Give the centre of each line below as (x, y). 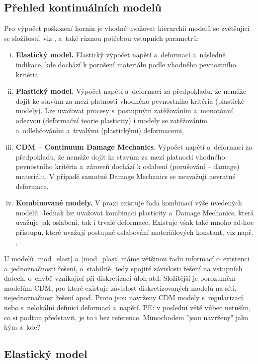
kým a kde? (22, 327)
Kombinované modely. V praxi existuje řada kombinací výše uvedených (129, 203)
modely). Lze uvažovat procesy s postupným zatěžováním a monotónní (124, 110)
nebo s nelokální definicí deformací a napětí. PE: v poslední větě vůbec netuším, (128, 307)
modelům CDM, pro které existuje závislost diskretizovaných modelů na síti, (120, 287)
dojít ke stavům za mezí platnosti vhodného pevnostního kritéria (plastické (130, 100)
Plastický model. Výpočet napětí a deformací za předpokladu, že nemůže (131, 91)
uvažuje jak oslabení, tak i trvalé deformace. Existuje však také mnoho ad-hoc (135, 222)
